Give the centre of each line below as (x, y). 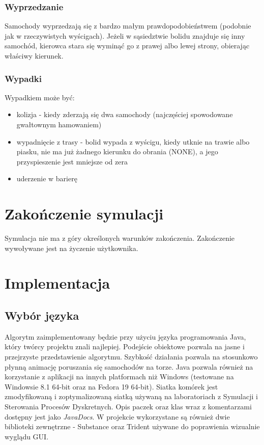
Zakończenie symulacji (84, 214)
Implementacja (57, 283)
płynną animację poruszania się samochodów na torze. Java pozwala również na (129, 366)
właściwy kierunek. (34, 55)
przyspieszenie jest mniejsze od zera (72, 161)
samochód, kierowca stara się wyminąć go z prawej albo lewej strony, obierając (127, 46)
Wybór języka (42, 315)
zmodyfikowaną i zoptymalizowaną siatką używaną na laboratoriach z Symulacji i (131, 396)
